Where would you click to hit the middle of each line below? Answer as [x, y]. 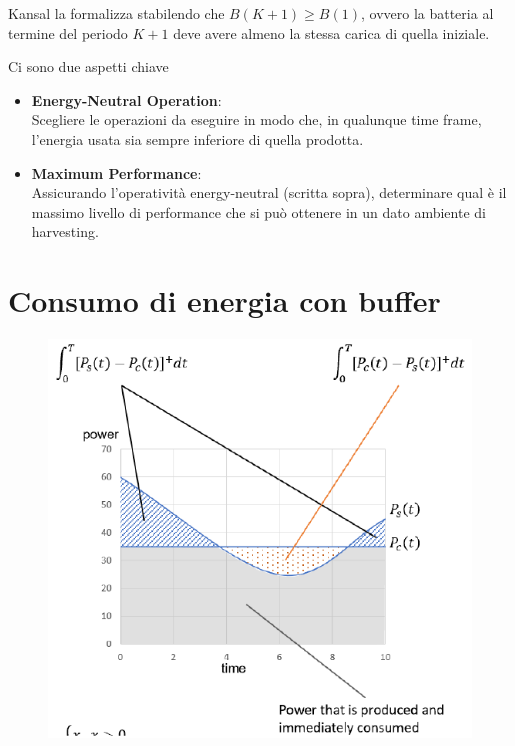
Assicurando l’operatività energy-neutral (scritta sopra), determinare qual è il [269, 192]
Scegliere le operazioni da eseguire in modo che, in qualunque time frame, [256, 119]
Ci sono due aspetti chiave [88, 66]
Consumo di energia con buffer [224, 300]
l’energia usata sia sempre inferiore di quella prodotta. [197, 138]
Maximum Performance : [116, 172]
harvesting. [65, 231]
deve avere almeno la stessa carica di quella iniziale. [331, 32]
